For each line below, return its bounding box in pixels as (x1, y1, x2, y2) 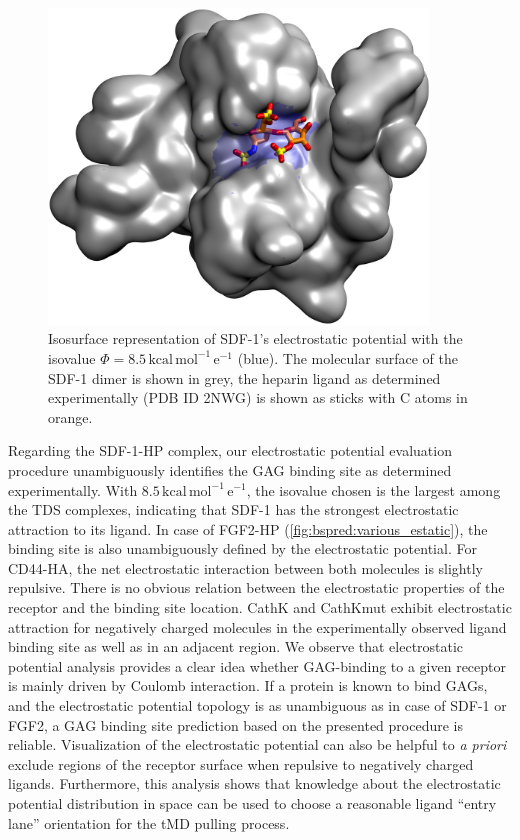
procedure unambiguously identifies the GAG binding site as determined (8, 459, 452, 480)
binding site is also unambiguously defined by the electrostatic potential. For (8, 538, 477, 559)
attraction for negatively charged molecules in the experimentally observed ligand (8, 616, 507, 637)
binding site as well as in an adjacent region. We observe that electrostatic (8, 636, 464, 657)
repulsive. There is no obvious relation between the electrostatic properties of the (8, 577, 505, 598)
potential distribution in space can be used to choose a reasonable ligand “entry (8, 793, 497, 813)
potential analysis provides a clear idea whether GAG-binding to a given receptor (8, 655, 507, 676)
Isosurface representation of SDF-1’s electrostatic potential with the (48, 328, 463, 349)
